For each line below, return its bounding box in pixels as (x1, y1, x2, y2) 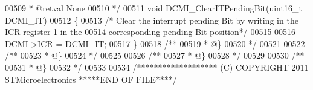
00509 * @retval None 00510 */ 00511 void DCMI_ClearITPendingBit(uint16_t (5, 2, 302, 14)
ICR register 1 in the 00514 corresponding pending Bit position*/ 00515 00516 (5, 25, 296, 38)
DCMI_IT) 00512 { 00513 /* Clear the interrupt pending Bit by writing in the (5, 13, 298, 26)
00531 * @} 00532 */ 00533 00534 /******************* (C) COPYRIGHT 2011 (5, 60, 309, 73)
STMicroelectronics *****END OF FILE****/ (5, 72, 177, 85)
